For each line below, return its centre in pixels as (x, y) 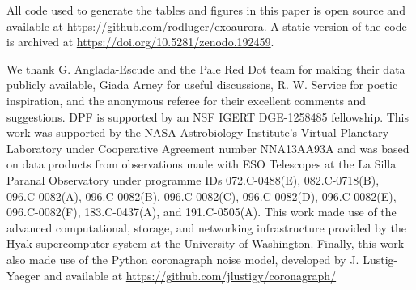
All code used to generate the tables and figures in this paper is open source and (206, 10)
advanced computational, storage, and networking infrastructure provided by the (206, 227)
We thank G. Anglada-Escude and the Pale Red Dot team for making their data (206, 68)
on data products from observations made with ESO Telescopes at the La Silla (202, 164)
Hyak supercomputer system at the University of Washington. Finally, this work (206, 243)
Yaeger (23, 275)
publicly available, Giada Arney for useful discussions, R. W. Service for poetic (202, 85)
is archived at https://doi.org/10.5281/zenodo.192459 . (140, 42)
